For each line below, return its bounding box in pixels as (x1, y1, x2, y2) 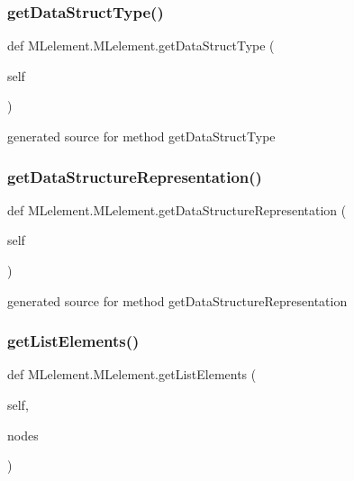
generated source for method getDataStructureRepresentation (7, 291, 348, 310)
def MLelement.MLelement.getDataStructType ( (7, 36, 275, 55)
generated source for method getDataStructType (7, 127, 276, 145)
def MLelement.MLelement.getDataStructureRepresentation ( (7, 200, 347, 219)
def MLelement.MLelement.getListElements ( (7, 365, 257, 384)
